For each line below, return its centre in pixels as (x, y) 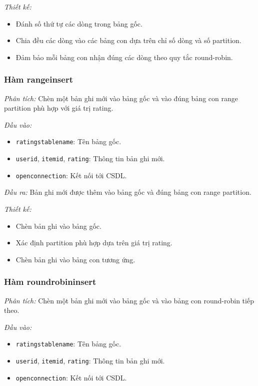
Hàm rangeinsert (38, 79)
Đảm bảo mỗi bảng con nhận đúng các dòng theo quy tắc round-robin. (124, 57)
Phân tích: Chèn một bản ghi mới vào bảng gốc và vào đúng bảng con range (121, 98)
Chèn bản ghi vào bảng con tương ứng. (75, 259)
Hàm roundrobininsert (50, 282)
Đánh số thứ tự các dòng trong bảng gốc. (79, 23)
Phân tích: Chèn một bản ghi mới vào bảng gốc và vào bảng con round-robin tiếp (129, 300)
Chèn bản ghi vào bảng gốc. (58, 226)
